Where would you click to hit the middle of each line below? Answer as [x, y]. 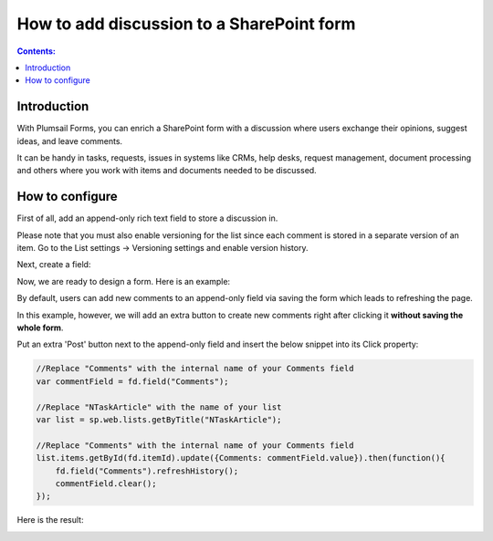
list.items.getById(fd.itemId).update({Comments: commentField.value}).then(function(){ [241, 458]
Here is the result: [50, 520]
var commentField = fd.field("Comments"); [132, 381]
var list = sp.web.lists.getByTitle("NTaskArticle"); [159, 419]
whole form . [40, 328]
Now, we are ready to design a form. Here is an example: [124, 281]
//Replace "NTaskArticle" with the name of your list [159, 407]
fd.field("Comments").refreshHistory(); [147, 471]
